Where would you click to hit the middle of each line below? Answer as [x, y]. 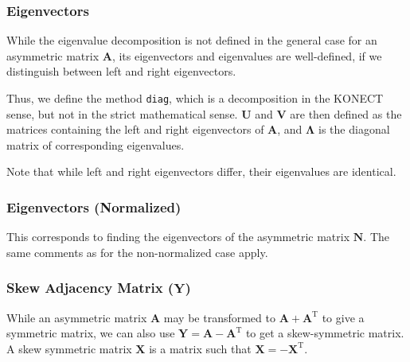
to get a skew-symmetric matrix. [325, 333]
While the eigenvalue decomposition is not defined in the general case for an [192, 40]
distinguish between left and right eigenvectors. [121, 71]
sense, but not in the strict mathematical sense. [122, 113]
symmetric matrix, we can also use [91, 333]
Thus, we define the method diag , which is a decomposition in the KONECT [195, 98]
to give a [343, 317]
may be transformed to [219, 317]
